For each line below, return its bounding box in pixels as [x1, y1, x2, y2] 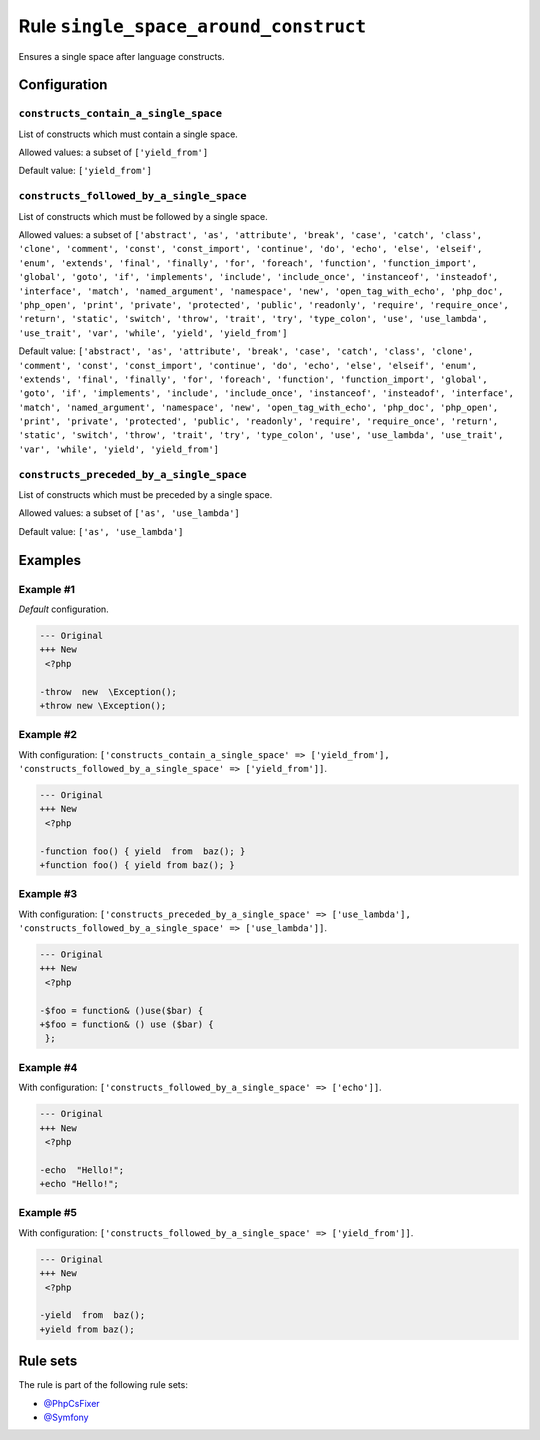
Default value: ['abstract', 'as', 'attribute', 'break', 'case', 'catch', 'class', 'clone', [18, 345, 474, 357]
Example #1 [18, 582, 75, 596]
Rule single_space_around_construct [18, 15, 367, 37]
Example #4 [18, 1060, 78, 1074]
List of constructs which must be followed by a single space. [18, 210, 269, 222]
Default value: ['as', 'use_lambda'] [18, 525, 184, 537]
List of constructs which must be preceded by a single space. [18, 489, 273, 501]
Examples [18, 551, 82, 569]
